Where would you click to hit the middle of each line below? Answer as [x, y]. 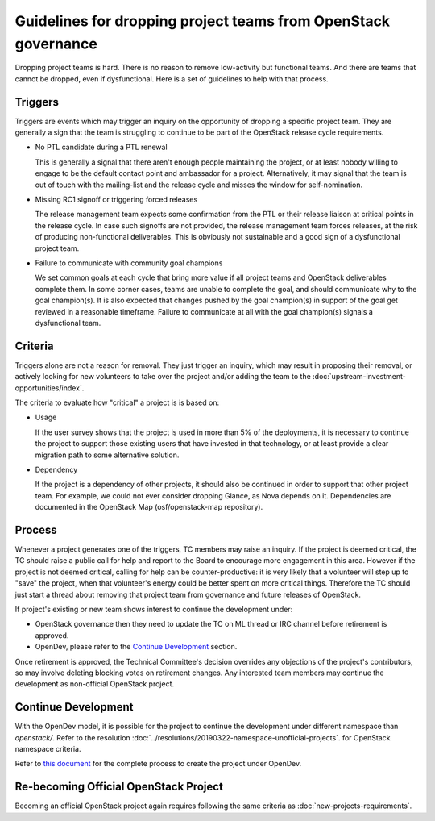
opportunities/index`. [50, 388]
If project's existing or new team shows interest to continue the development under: [154, 609]
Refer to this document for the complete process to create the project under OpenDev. [158, 764]
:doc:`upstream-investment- [359, 377]
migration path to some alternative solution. [107, 455]
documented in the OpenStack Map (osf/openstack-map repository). [149, 507]
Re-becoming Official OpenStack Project [119, 787]
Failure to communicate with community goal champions [129, 263]
